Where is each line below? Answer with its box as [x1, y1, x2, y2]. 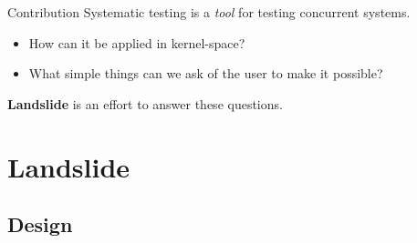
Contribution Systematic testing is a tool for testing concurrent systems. [7, 3, 411, 21]
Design [7, 210, 73, 238]
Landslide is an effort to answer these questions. [7, 94, 283, 113]
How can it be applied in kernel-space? [28, 33, 245, 52]
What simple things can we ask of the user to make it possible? [28, 64, 383, 83]
